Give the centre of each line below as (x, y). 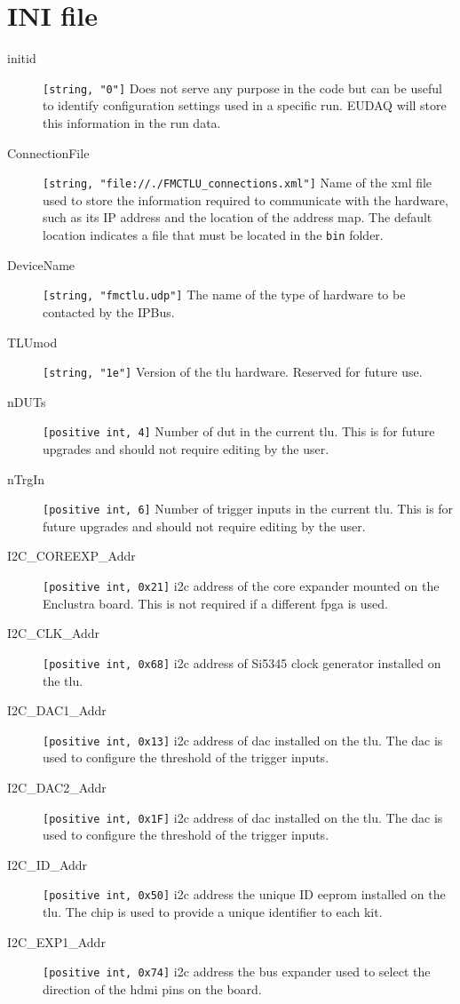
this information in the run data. (132, 122)
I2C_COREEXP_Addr (71, 556)
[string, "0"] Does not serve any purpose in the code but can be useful (242, 88)
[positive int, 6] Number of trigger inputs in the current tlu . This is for (248, 509)
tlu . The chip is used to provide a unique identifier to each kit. (213, 912)
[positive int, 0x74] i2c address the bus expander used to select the (237, 972)
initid (22, 58)
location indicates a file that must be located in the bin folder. (213, 235)
